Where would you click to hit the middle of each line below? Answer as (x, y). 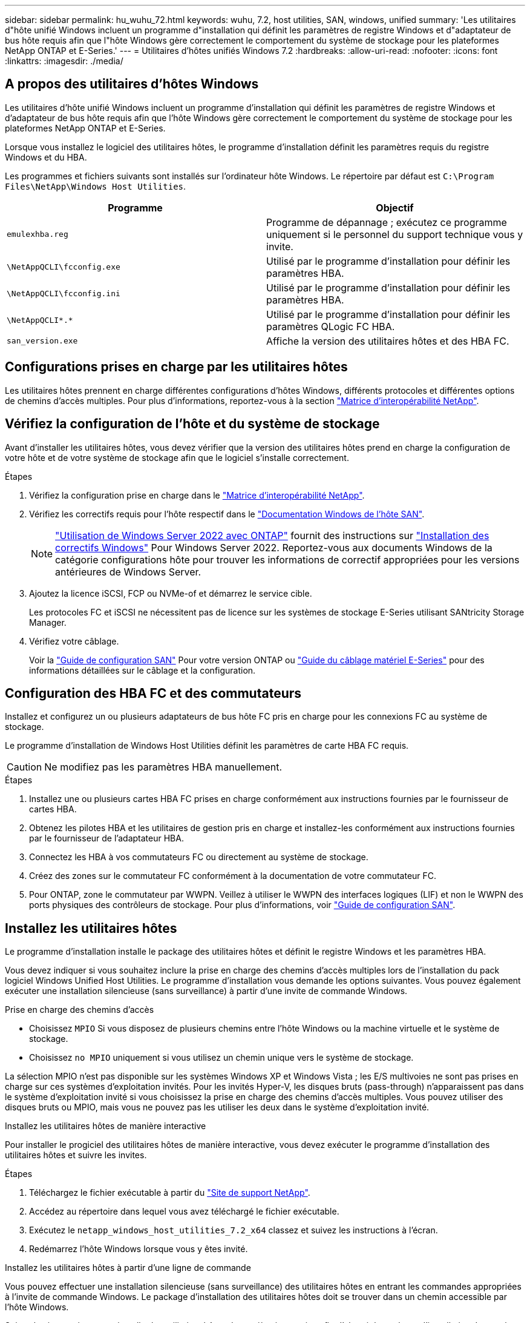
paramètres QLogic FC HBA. (331, 326)
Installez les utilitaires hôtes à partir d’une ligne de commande (128, 1268)
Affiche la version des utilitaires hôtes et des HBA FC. (388, 341)
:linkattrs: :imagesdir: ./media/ (64, 61)
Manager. (48, 622)
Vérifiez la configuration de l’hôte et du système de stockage (192, 424)
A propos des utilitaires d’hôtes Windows (132, 84)
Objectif (395, 207)
